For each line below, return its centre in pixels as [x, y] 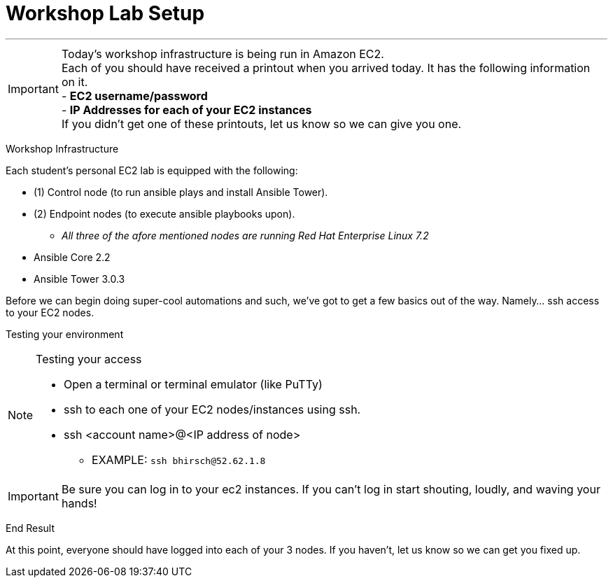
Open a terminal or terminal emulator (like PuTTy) [193, 384]
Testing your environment [65, 334]
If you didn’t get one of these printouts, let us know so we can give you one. [261, 124]
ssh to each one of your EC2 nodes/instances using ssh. [212, 409]
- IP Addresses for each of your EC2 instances [186, 110]
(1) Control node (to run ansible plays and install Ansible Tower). [181, 192]
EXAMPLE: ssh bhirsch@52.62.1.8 [179, 459]
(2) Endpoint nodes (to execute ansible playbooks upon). [164, 213]
